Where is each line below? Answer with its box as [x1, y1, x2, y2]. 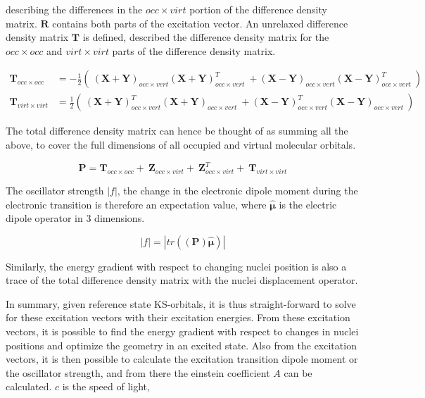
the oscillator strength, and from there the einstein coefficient [6, 365, 270, 380]
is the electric [279, 197, 337, 211]
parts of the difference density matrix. [112, 43, 276, 58]
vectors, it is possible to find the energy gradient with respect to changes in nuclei [6, 324, 359, 339]
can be [284, 365, 312, 380]
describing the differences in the [6, 2, 143, 16]
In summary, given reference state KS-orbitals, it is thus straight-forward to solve [6, 296, 356, 311]
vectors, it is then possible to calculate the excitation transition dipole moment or [6, 352, 358, 366]
